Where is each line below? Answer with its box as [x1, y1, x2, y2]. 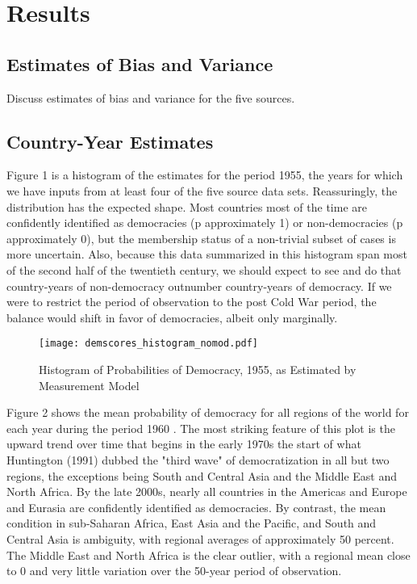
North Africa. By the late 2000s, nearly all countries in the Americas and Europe [6, 483, 407, 500]
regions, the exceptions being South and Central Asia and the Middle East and [6, 467, 398, 484]
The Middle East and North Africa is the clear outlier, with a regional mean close [6, 546, 411, 563]
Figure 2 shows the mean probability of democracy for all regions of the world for [6, 404, 409, 421]
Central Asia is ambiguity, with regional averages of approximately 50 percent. [6, 530, 394, 547]
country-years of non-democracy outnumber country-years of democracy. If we [6, 277, 392, 294]
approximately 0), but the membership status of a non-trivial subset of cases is [6, 229, 396, 246]
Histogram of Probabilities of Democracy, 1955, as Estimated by [39, 360, 357, 377]
